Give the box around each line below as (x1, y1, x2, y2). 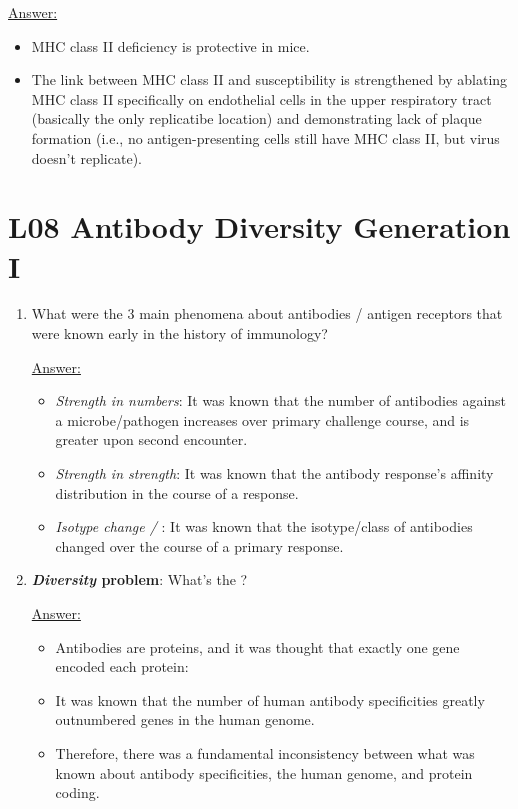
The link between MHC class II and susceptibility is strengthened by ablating (31, 69, 508, 90)
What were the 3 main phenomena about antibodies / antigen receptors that (31, 303, 503, 324)
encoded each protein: (55, 656, 189, 677)
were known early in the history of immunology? (31, 323, 328, 344)
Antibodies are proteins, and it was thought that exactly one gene (55, 636, 460, 657)
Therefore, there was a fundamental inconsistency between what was (55, 742, 475, 763)
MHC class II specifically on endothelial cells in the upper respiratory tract (31, 88, 492, 109)
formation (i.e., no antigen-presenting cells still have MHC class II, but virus (31, 127, 500, 148)
